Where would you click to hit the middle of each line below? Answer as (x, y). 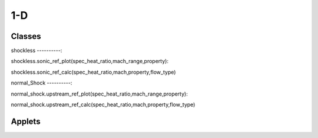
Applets (26, 121)
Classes (26, 36)
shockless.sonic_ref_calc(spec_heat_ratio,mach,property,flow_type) (93, 72)
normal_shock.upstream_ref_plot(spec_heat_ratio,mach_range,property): (99, 94)
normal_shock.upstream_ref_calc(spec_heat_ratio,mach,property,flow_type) (103, 105)
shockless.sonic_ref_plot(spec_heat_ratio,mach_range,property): (90, 61)
